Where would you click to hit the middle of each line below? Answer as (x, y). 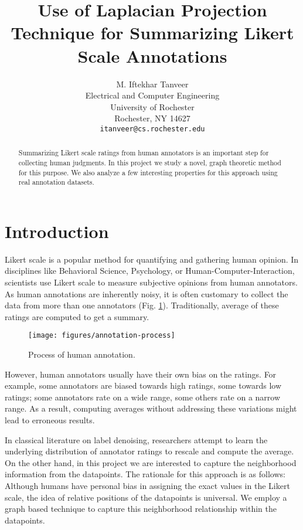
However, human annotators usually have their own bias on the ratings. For (141, 374)
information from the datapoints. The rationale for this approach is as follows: (145, 474)
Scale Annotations (152, 55)
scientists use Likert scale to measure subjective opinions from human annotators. (151, 282)
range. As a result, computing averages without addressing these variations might (151, 408)
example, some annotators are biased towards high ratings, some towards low (143, 385)
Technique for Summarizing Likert (152, 33)
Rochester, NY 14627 (152, 118)
